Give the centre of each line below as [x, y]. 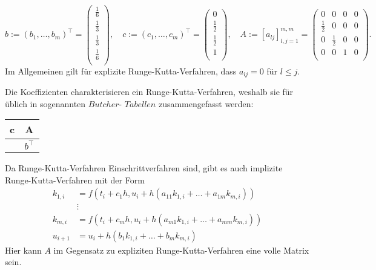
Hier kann [23, 250]
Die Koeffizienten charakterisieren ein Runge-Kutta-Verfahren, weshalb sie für [149, 92]
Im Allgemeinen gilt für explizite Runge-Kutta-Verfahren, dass [121, 71]
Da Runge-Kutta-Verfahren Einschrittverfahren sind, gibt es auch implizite [144, 168]
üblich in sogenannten [45, 103]
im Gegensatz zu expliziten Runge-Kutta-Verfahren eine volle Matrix [181, 250]
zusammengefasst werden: [206, 103]
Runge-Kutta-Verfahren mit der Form [75, 179]
